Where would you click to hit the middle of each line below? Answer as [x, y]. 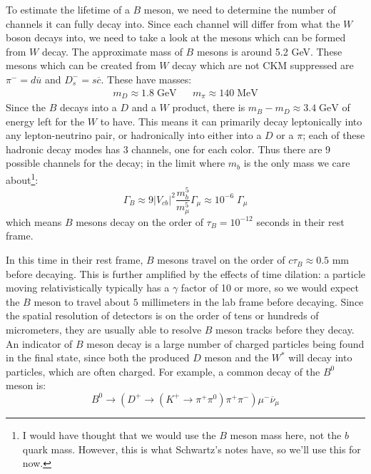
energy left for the [45, 121]
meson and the [237, 357]
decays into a [88, 107]
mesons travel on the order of [221, 260]
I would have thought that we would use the [119, 434]
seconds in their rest [300, 221]
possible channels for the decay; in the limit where [116, 163]
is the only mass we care [297, 163]
